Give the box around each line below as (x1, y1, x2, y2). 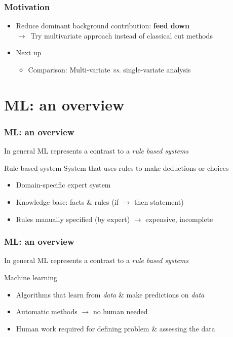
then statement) (134, 196, 184, 207)
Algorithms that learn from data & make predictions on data (16, 289, 205, 299)
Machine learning (4, 272, 58, 282)
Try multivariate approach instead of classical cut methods (30, 30, 213, 41)
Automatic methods (16, 306, 77, 317)
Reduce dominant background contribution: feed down (16, 20, 189, 31)
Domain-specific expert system (16, 179, 111, 190)
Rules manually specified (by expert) (16, 213, 130, 224)
